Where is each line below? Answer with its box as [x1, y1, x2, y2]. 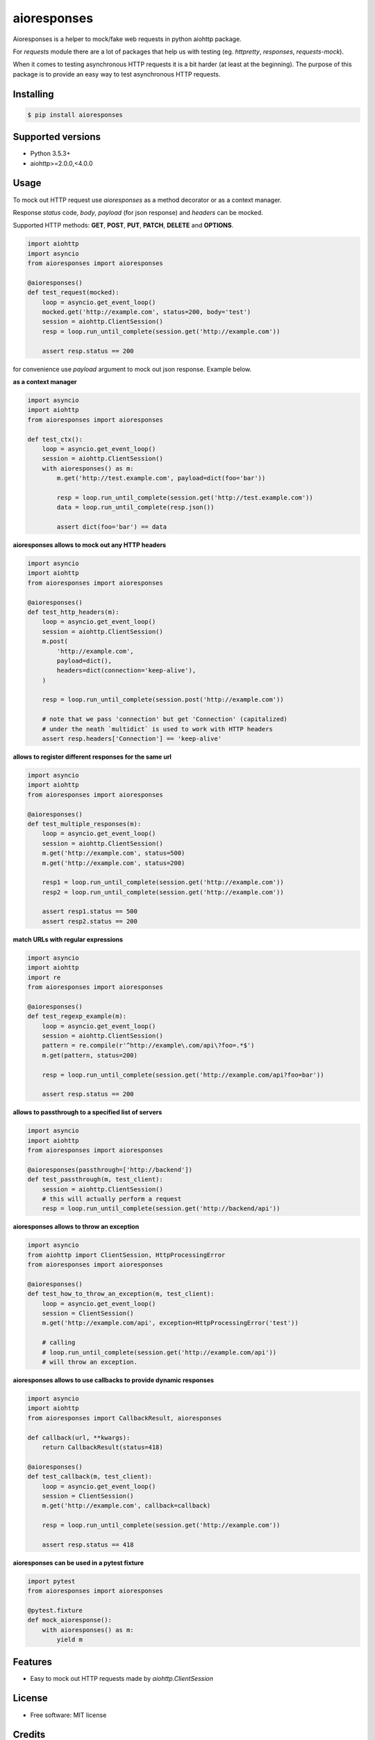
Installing [12, 88, 55, 100]
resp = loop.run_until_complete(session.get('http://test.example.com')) [56, 493, 314, 501]
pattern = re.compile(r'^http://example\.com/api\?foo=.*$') [42, 1041, 255, 1050]
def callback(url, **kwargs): [27, 1434, 131, 1441]
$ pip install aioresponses [27, 111, 123, 118]
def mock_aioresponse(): [27, 1616, 112, 1624]
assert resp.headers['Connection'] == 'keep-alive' [42, 735, 222, 743]
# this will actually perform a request [42, 1194, 182, 1203]
